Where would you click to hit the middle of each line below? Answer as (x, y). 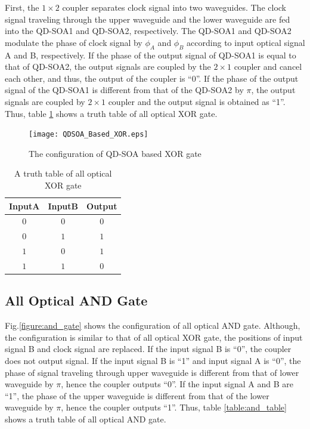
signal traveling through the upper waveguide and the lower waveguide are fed (148, 19)
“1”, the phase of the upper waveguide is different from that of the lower (137, 395)
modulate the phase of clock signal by (74, 42)
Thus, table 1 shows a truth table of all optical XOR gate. (111, 113)
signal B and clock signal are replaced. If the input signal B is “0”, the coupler (148, 349)
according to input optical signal (246, 42)
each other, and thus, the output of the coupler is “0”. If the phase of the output (152, 78)
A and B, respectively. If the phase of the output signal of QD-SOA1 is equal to (151, 55)
